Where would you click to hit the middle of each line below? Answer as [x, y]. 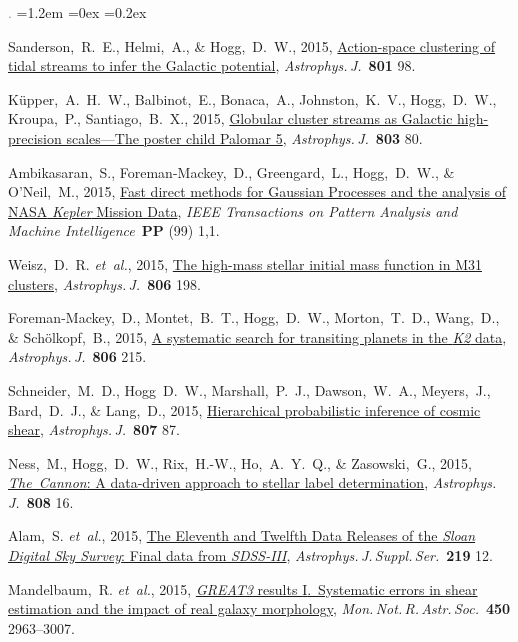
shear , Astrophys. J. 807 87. [94, 429]
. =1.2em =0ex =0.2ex [77, 12]
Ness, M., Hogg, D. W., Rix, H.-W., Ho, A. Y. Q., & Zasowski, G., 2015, [240, 462]
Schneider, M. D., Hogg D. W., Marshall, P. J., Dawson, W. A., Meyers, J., [249, 389]
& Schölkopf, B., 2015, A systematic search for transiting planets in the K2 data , [257, 336]
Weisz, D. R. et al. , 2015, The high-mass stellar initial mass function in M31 [245, 263]
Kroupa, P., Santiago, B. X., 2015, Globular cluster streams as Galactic [230, 118]
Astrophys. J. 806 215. [77, 356]
